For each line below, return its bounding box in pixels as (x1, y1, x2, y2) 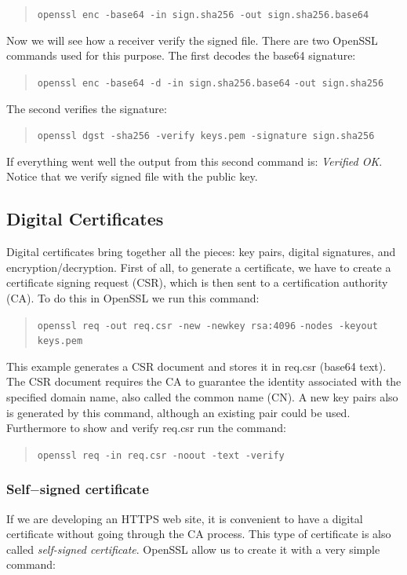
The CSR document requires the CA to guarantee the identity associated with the (6, 373, 402, 390)
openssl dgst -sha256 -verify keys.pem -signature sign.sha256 (37, 130, 375, 142)
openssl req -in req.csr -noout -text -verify (37, 449, 285, 461)
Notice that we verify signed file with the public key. (6, 168, 258, 185)
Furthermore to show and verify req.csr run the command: (6, 419, 286, 436)
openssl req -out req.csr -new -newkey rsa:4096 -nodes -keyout (37, 320, 379, 331)
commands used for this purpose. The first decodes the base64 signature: (6, 47, 356, 64)
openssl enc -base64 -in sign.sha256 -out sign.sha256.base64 (37, 9, 369, 20)
